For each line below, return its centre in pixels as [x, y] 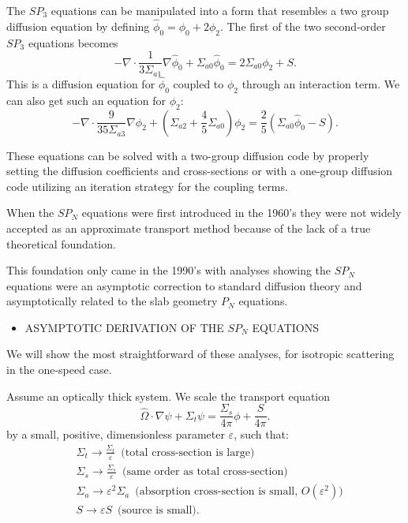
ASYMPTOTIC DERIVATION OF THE [124, 327]
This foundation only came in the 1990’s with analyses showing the [169, 270]
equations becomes [73, 42]
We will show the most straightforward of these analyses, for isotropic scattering [200, 354]
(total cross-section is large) [188, 452]
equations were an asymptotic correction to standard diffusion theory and [184, 285]
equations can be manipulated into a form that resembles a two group [220, 10]
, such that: [261, 434]
